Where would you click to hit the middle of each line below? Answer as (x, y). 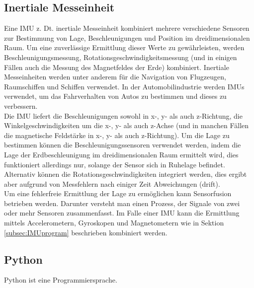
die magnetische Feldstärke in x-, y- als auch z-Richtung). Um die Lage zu (117, 135)
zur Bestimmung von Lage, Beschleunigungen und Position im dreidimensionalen (127, 37)
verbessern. (21, 106)
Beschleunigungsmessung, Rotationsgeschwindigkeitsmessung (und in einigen (121, 57)
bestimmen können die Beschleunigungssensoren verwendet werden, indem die (123, 145)
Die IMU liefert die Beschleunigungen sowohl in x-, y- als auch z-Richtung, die (123, 115)
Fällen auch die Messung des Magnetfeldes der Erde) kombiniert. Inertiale (117, 67)
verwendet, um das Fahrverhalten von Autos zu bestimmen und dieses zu (115, 96)
